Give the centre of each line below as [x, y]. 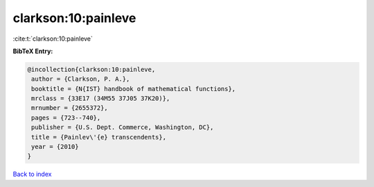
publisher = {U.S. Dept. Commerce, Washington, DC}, [123, 127]
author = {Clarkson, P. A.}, [81, 79]
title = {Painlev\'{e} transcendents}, [99, 137]
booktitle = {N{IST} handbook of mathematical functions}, [134, 89]
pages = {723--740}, [66, 118]
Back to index [32, 174]
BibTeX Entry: [33, 51]
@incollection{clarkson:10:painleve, [91, 69]
